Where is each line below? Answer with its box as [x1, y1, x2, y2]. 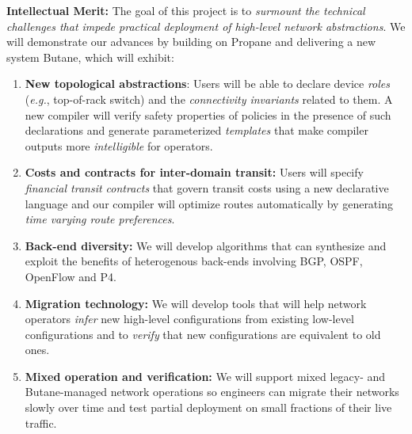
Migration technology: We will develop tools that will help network [25, 295, 367, 311]
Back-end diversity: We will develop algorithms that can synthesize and [25, 237, 387, 253]
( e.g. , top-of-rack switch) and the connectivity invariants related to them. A [25, 90, 393, 107]
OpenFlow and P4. [25, 268, 116, 284]
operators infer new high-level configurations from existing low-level [25, 310, 354, 327]
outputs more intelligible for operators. [25, 137, 213, 154]
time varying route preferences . [25, 211, 175, 227]
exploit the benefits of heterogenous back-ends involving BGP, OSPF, [25, 253, 363, 269]
